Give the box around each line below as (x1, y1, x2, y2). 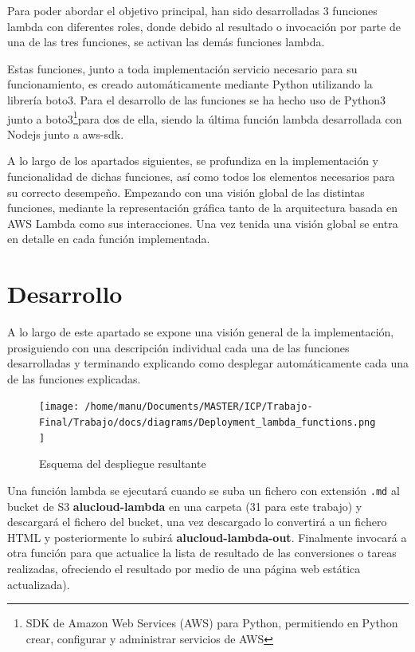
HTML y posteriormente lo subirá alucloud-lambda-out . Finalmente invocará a (7, 528, 407, 545)
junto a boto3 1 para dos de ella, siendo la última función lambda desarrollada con (7, 108, 402, 127)
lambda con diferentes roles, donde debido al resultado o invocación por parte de (7, 18, 401, 34)
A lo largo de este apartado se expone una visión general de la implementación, (7, 324, 394, 340)
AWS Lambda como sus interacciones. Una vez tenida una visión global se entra (7, 214, 398, 231)
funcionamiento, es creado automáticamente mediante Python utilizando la (7, 76, 373, 92)
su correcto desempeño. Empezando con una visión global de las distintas (7, 183, 365, 200)
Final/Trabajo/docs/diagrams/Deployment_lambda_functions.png (39, 417, 376, 429)
